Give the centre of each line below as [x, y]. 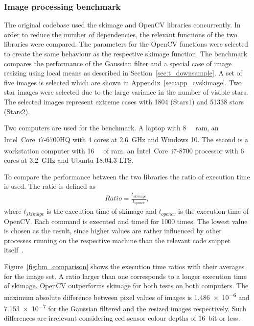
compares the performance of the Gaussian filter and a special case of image [118, 63]
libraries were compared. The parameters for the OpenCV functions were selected [126, 44]
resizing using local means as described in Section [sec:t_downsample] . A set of [123, 73]
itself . [14, 250]
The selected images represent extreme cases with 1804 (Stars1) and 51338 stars [124, 101]
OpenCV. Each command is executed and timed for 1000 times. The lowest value [126, 221]
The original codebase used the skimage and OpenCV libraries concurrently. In [122, 25]
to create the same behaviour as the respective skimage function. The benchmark [126, 53]
